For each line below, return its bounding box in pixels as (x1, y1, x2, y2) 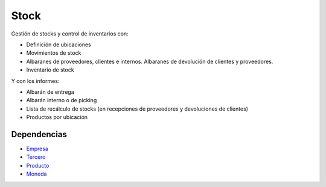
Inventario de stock (26, 66, 75, 73)
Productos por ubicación (26, 114, 88, 121)
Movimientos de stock (26, 49, 81, 57)
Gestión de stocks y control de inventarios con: (11, 30, 129, 37)
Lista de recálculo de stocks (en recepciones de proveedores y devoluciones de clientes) (26, 105, 249, 112)
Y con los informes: (11, 77, 60, 84)
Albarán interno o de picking (26, 97, 97, 104)
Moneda (26, 170, 47, 177)
